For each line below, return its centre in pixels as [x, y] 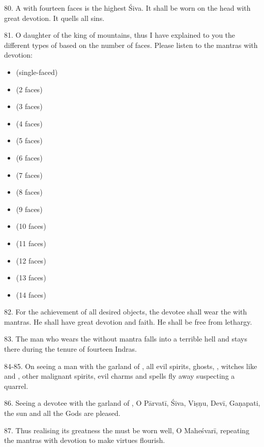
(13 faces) [31, 278]
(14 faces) [31, 294]
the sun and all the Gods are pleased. [62, 413]
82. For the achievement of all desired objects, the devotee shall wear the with [126, 312]
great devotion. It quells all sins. [54, 18]
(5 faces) [29, 140]
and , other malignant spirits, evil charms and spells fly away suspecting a [120, 376]
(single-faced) [37, 72]
